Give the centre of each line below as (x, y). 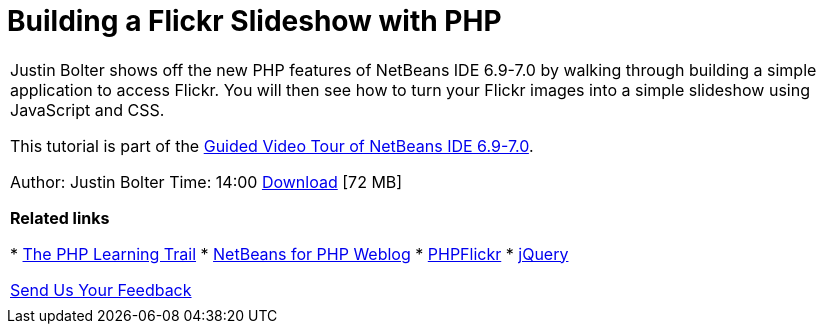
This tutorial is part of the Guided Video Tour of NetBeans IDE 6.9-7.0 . (272, 145)
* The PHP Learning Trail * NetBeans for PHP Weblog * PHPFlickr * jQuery (289, 253)
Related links (60, 217)
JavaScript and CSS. (87, 109)
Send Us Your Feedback (101, 289)
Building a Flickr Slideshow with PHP (254, 21)
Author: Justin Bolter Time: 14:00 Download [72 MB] (206, 181)
